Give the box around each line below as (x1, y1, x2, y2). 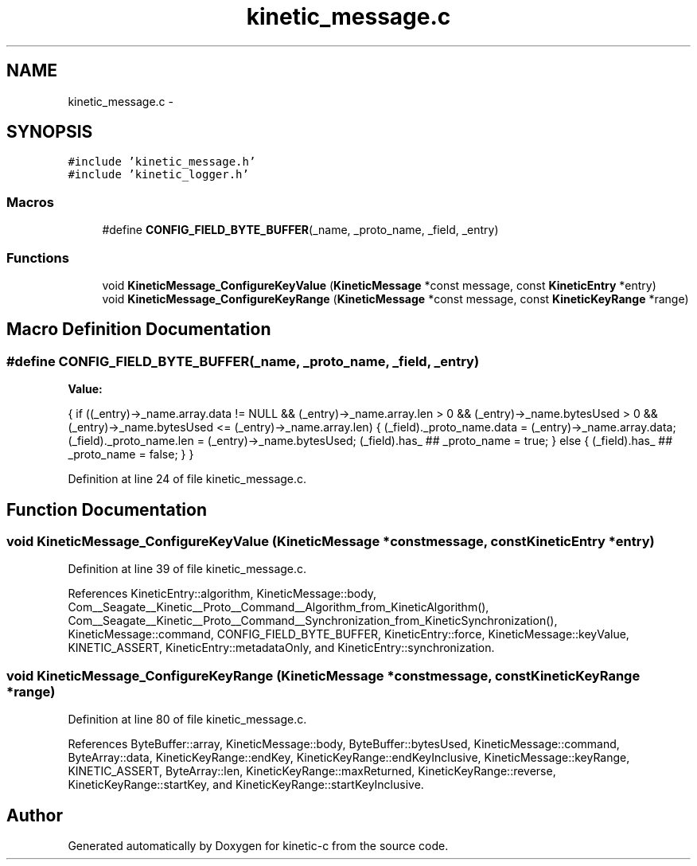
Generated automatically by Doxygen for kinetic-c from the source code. (68, 838, 449, 852)
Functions (6, 249, 69, 266)
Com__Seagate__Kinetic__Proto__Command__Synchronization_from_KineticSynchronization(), (68, 614, 558, 628)
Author (6, 805, 63, 825)
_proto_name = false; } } (68, 447, 194, 462)
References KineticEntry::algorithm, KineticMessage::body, (68, 587, 377, 601)
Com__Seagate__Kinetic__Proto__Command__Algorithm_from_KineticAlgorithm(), (68, 600, 489, 614)
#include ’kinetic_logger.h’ (68, 168, 249, 181)
